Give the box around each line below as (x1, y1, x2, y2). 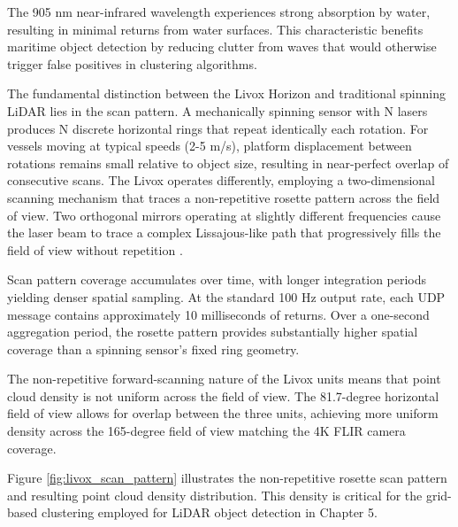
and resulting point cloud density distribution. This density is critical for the (7, 485, 423, 504)
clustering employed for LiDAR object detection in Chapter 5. (41, 503, 378, 522)
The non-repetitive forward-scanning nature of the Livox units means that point (7, 369, 441, 388)
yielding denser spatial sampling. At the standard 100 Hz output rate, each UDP (7, 287, 446, 306)
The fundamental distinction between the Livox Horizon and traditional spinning (7, 84, 446, 103)
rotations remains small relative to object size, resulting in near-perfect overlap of (7, 153, 449, 172)
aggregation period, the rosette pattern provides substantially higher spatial (7, 322, 418, 341)
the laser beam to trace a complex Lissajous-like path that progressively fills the (7, 223, 441, 242)
